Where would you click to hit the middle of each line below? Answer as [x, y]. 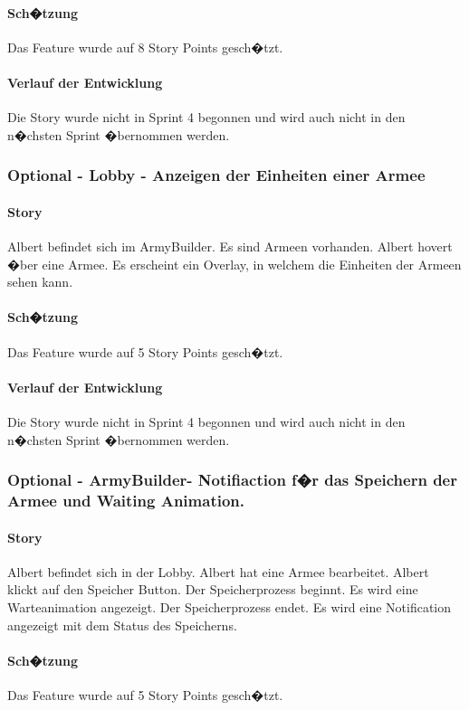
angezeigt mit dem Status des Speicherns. [122, 625]
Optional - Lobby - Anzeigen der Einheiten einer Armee [216, 175]
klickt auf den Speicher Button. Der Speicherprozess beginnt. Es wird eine [213, 589]
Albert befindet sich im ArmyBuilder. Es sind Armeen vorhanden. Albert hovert [230, 246]
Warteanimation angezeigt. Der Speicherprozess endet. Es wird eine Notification [230, 606]
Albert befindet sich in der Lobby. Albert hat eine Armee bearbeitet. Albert [218, 571]
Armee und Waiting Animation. [126, 501]
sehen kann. [40, 282]
